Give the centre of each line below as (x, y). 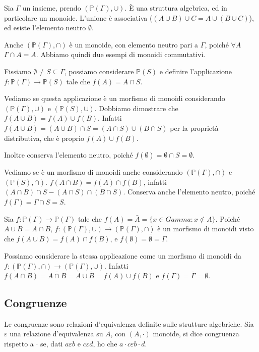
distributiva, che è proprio (44, 138)
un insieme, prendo (52, 8)
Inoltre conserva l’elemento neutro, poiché (69, 155)
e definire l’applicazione (196, 71)
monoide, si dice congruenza (196, 334)
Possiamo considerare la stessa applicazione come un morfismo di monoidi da (123, 255)
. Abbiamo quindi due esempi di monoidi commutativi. (121, 54)
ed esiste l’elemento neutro (45, 28)
